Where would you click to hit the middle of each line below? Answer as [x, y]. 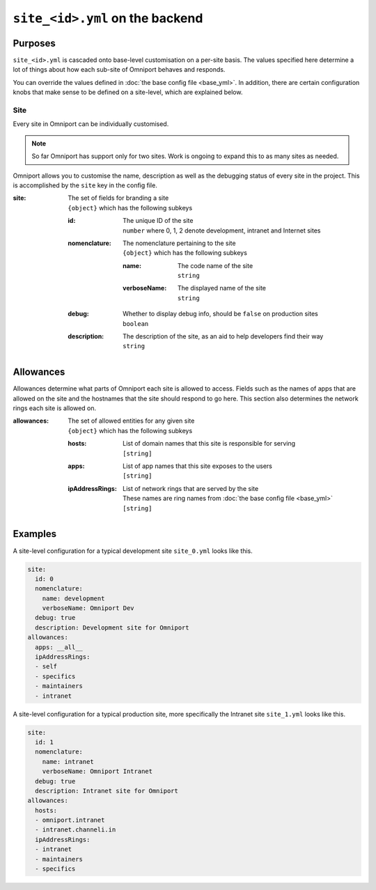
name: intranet [68, 762]
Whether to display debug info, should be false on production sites [220, 314]
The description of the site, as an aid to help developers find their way [223, 336]
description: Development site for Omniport [112, 627]
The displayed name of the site [222, 288]
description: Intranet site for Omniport [107, 791]
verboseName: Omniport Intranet [97, 772]
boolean [136, 323]
